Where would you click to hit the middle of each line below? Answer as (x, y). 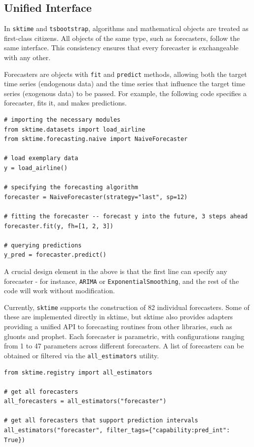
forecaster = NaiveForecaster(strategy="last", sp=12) (96, 197)
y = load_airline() (36, 168)
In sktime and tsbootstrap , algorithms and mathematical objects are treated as (126, 28)
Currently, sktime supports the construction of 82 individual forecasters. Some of (127, 307)
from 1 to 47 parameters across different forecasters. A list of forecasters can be (124, 346)
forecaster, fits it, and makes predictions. (65, 103)
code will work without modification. (59, 291)
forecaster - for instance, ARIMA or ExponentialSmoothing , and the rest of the (122, 281)
